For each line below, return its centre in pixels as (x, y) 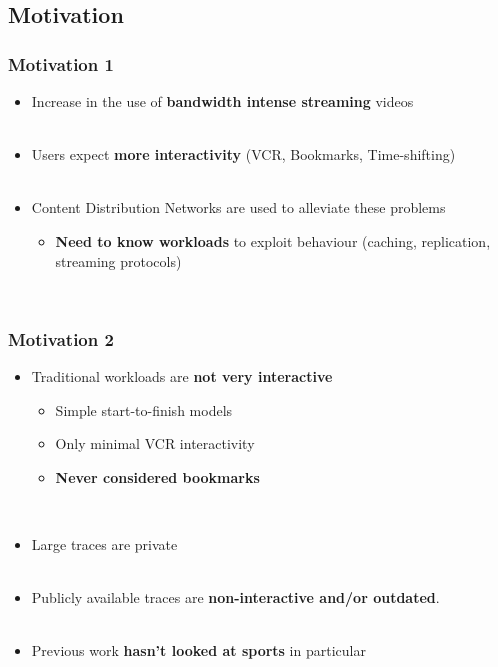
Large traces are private (104, 543)
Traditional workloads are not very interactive (182, 375)
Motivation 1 (61, 63)
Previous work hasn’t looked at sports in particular (198, 650)
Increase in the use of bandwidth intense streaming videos (222, 101)
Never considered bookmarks (157, 476)
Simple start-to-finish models (144, 409)
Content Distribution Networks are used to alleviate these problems (238, 207)
